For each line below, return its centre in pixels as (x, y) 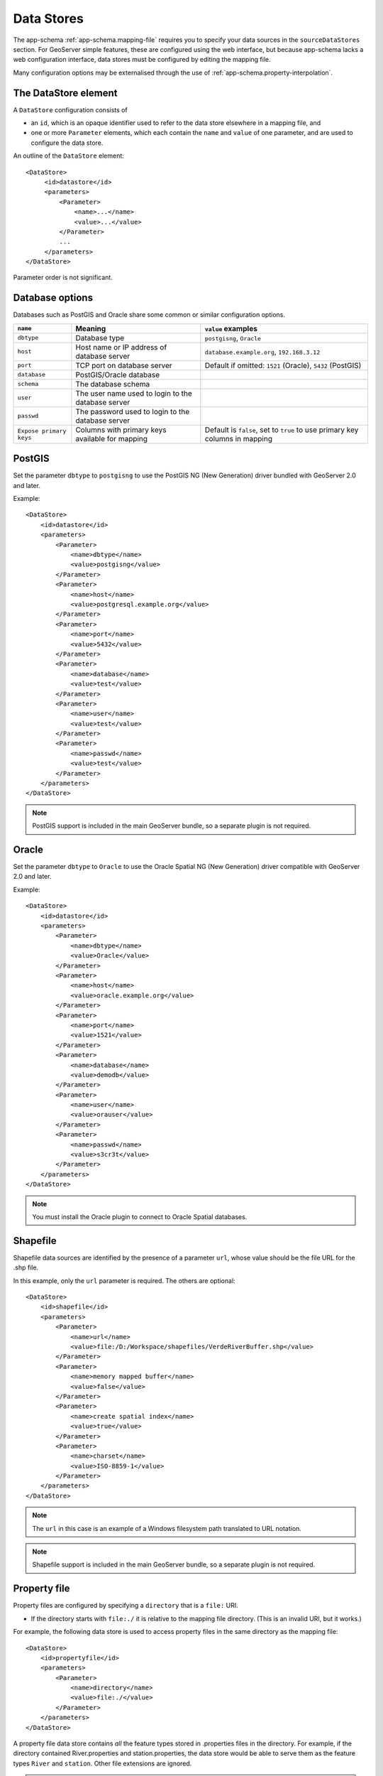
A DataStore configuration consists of (70, 109)
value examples (231, 328)
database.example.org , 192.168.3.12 (262, 352)
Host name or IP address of (121, 347)
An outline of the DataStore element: (68, 156)
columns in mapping (239, 438)
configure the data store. (67, 143)
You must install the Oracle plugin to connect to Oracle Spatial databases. (140, 1217)
